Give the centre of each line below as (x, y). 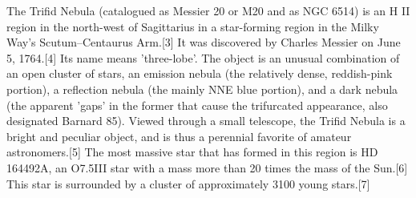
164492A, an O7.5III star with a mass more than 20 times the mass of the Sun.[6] (207, 167)
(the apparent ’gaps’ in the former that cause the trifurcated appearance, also (197, 105)
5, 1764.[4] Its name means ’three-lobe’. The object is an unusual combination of (203, 57)
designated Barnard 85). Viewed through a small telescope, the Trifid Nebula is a (206, 121)
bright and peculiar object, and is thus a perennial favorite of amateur (179, 136)
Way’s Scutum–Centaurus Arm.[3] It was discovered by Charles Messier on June (204, 42)
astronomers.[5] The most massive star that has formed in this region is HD (192, 152)
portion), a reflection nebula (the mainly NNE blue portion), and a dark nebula (202, 89)
